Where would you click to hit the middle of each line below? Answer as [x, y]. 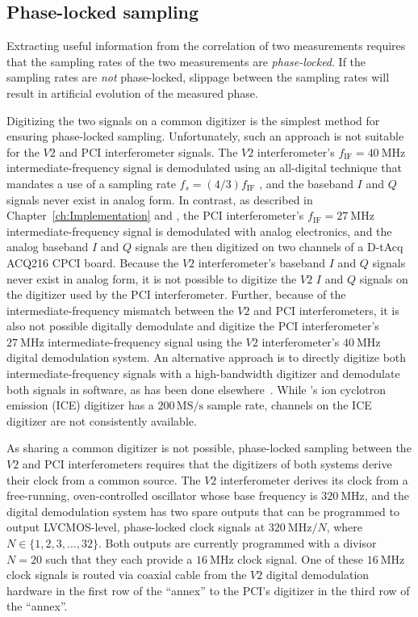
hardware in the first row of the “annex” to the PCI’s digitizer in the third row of [208, 590]
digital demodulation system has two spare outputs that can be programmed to [203, 511]
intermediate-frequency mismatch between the [120, 310]
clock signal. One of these [300, 558]
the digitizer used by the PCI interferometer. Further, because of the [176, 294]
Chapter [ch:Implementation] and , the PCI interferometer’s [155, 215]
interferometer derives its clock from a [314, 479]
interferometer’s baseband [262, 262]
